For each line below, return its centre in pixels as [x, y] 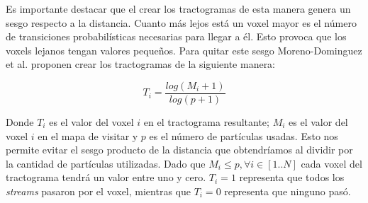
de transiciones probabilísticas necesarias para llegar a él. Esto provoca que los [176, 36]
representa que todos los [292, 177]
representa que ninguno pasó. [288, 191]
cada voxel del [331, 163]
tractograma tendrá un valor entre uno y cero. [106, 177]
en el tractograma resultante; [206, 122]
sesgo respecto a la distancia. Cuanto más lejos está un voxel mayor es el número [181, 22]
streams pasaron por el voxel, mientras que [98, 191]
